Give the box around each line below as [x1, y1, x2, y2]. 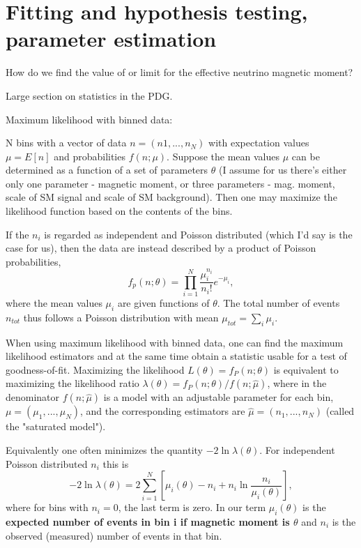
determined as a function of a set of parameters [6, 162, 208, 177]
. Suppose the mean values [167, 149, 280, 163]
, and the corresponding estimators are [80, 404, 245, 418]
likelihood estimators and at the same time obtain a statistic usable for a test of [6, 349, 347, 363]
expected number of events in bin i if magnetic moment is [6, 515, 290, 529]
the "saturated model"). [6, 419, 106, 434]
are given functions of [117, 296, 210, 310]
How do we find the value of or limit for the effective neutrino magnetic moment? [6, 65, 353, 79]
